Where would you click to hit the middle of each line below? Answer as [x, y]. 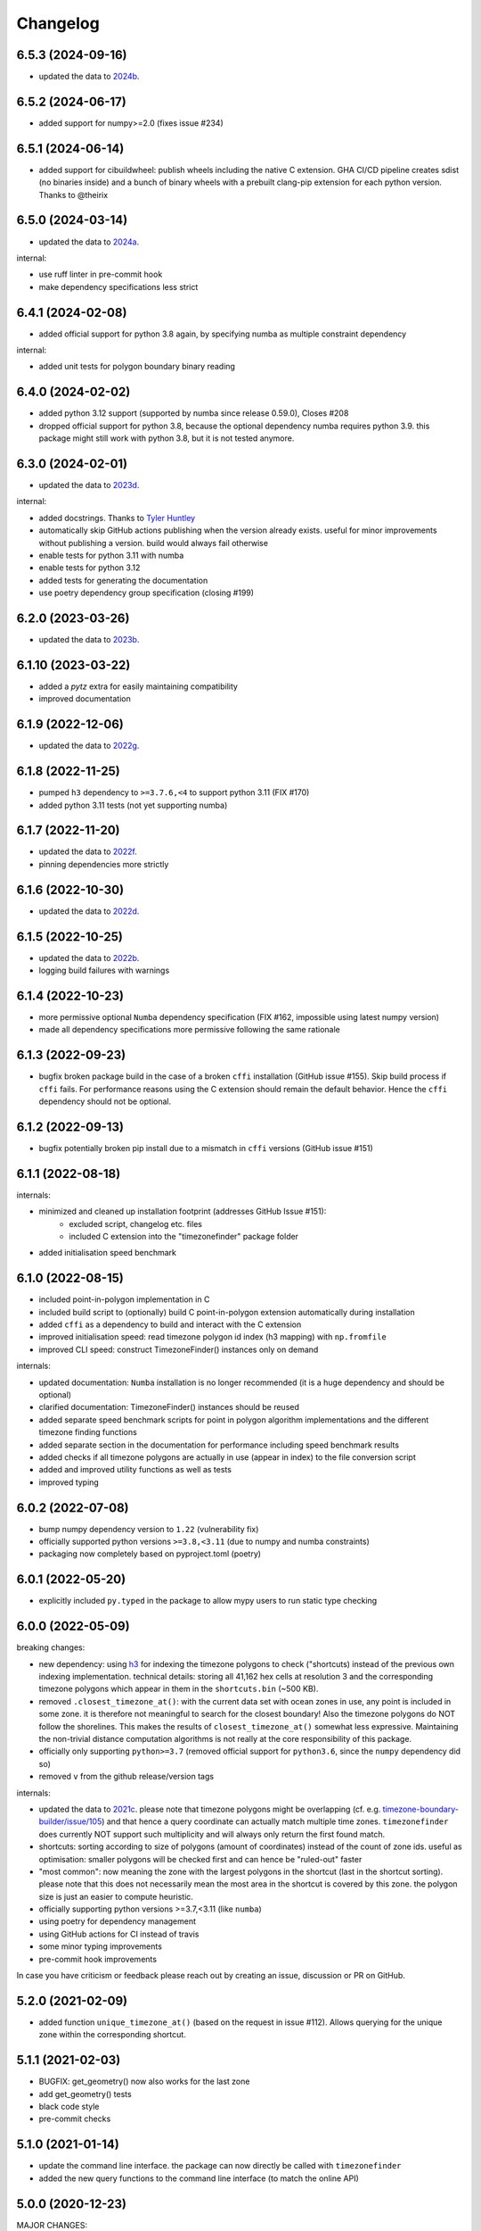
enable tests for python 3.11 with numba [111, 555]
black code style [69, 2107]
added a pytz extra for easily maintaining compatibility [138, 686]
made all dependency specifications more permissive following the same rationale [189, 1030]
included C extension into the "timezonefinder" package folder [183, 1237]
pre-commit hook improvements [98, 1959]
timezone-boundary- [420, 1809]
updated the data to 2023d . [89, 485]
